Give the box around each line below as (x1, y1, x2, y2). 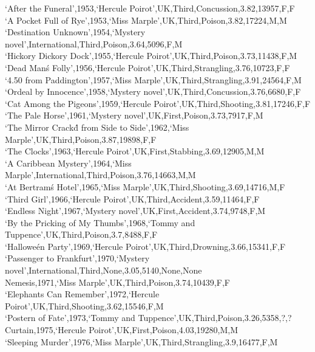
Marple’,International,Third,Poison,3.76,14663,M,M (5, 168, 196, 181)
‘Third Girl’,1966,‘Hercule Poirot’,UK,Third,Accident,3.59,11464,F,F (5, 192, 260, 205)
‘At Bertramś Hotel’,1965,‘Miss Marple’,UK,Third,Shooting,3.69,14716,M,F (5, 180, 285, 193)
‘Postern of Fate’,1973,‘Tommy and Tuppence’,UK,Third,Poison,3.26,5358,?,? (5, 311, 292, 324)
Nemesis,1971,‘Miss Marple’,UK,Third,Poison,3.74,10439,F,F (5, 275, 230, 288)
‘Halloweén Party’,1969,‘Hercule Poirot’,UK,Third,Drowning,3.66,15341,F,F (5, 240, 286, 252)
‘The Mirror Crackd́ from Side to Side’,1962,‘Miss (5, 120, 189, 133)
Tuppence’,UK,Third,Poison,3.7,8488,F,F (5, 228, 158, 241)
